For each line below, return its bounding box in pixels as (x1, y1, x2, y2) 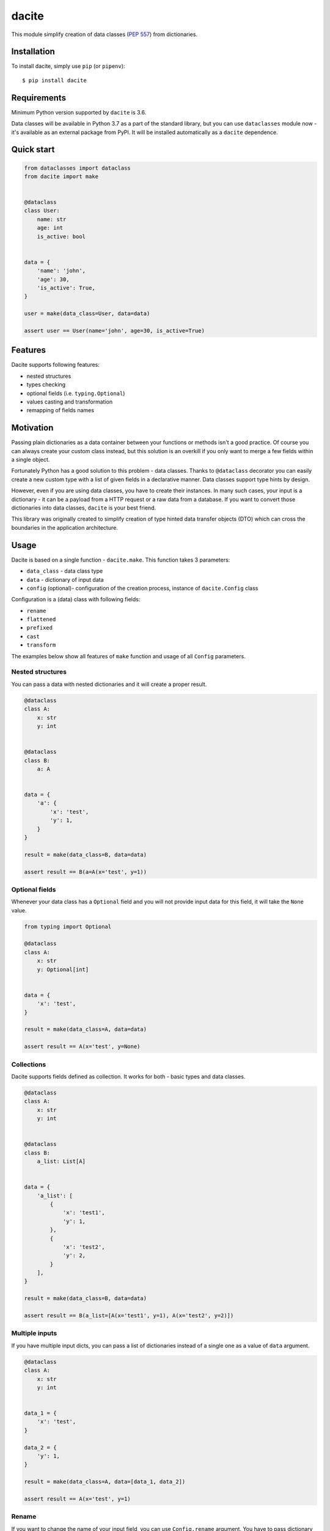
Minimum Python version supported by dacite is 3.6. (11, 108, 147, 116)
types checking (26, 381, 66, 388)
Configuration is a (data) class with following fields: (11, 596, 141, 603)
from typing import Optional (24, 923, 112, 930)
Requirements (11, 92, 67, 103)
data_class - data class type (26, 567, 103, 575)
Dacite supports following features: (11, 361, 100, 369)
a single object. (11, 456, 50, 464)
